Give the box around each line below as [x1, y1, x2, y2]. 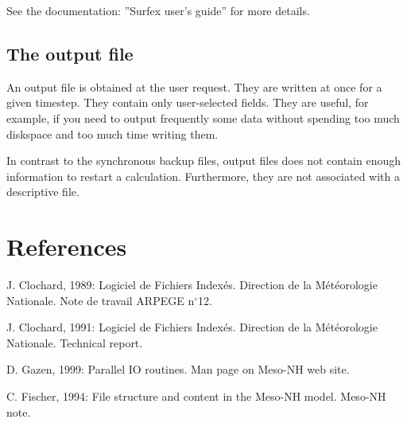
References [6, 230, 127, 263]
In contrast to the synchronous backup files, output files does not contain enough [6, 152, 401, 169]
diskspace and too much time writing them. [6, 125, 219, 142]
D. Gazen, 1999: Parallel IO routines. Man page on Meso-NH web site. [6, 361, 350, 378]
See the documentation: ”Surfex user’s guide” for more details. [6, 2, 310, 18]
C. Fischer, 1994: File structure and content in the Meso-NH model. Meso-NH [6, 388, 386, 405]
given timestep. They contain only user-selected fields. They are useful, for [6, 94, 369, 111]
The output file [6, 41, 134, 65]
